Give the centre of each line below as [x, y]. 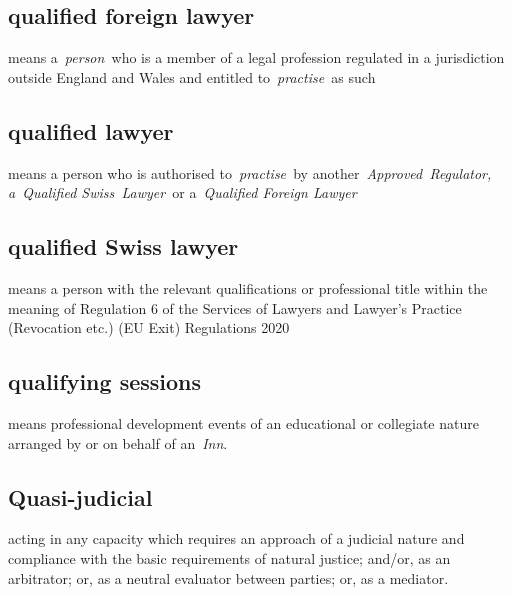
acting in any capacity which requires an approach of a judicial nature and [236, 538]
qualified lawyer [91, 130]
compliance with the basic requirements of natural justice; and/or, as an [229, 557]
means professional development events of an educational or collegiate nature [243, 422]
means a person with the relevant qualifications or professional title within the [248, 287]
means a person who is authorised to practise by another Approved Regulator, [250, 172]
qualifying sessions [105, 381]
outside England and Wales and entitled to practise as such [192, 76]
